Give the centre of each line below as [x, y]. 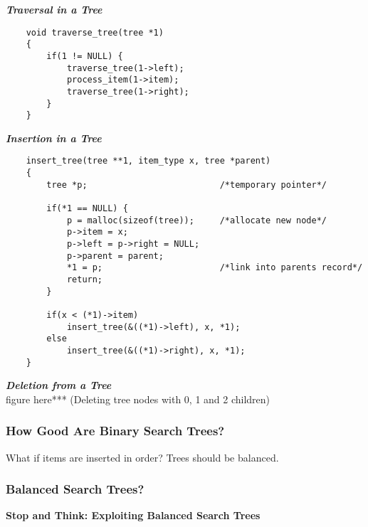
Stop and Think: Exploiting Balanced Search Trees [133, 515]
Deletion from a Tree [59, 385]
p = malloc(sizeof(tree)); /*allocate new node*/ [197, 220]
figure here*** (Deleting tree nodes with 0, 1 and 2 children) [138, 399]
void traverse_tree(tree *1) [95, 32]
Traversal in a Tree [54, 9]
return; [85, 280]
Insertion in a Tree [54, 138]
